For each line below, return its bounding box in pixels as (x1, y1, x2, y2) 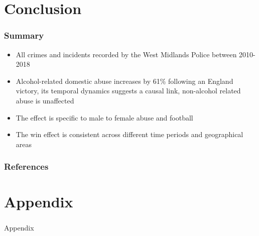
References (4, 160, 49, 173)
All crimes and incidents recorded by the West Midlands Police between (16, 49, 237, 59)
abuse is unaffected (16, 95, 74, 105)
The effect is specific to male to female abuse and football (16, 112, 193, 123)
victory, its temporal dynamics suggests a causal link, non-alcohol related (16, 85, 241, 96)
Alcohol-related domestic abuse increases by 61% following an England (16, 75, 233, 86)
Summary (4, 29, 44, 42)
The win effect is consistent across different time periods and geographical (16, 129, 243, 140)
